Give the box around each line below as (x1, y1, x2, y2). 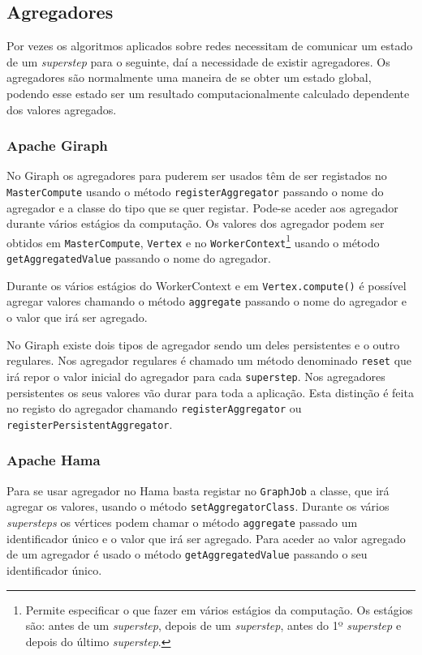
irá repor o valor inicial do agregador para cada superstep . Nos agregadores (6, 367, 385, 384)
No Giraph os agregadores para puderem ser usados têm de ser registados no (6, 167, 387, 184)
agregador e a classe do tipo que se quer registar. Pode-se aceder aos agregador (6, 199, 398, 216)
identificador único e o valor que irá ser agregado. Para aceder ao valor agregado (6, 529, 406, 546)
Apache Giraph (6, 135, 108, 156)
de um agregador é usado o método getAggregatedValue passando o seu (6, 546, 368, 563)
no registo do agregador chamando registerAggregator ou (6, 400, 302, 417)
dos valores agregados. (6, 101, 117, 118)
